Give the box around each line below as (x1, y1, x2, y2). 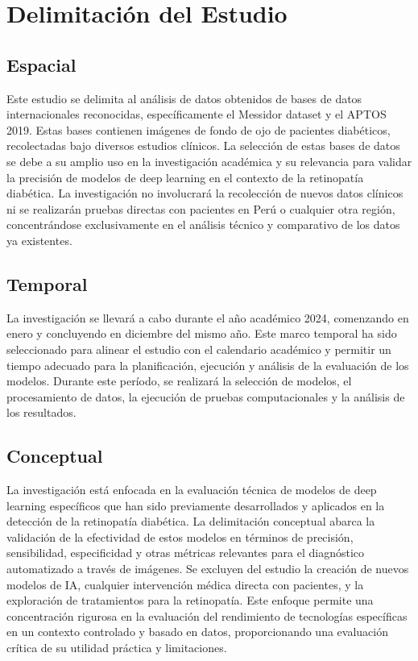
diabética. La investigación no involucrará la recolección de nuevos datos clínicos (6, 185, 404, 202)
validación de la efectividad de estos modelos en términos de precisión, (6, 528, 354, 545)
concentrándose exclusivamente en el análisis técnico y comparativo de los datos (6, 216, 400, 233)
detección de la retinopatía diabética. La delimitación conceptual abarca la (6, 513, 375, 530)
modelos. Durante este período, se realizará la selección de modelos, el (6, 372, 352, 389)
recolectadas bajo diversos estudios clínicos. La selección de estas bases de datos (6, 137, 400, 154)
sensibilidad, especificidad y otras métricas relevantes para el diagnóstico (6, 544, 365, 561)
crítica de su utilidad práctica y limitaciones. (6, 639, 227, 656)
